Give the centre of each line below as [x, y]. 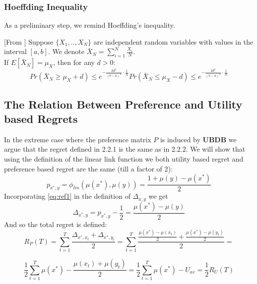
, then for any [74, 62]
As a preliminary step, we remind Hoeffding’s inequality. [90, 25]
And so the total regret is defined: [56, 224]
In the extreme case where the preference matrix [78, 139]
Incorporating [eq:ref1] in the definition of [67, 196]
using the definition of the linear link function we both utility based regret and [124, 158]
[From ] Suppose [29, 41]
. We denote [66, 51]
